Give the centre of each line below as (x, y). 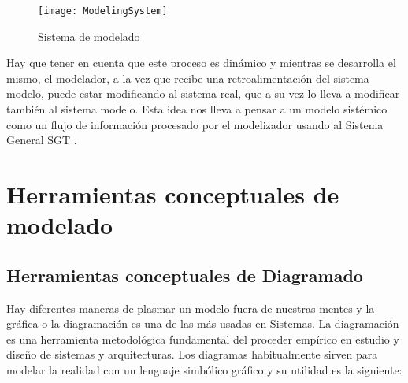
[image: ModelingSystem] (103, 11)
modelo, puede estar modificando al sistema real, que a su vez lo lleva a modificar (203, 93)
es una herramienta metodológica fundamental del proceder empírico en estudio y (203, 338)
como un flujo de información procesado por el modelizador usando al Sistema (195, 124)
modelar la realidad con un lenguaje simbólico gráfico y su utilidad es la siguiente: (204, 369)
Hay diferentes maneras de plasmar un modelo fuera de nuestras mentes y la (191, 308)
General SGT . (42, 140)
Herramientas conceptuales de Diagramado (185, 275)
